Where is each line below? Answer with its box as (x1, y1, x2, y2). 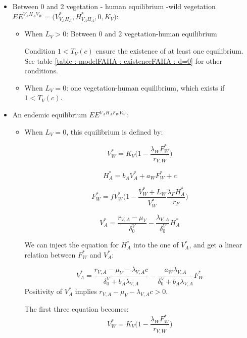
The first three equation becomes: (24, 304, 129, 314)
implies (75, 286, 97, 297)
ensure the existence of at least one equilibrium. (95, 46, 243, 56)
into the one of (133, 239, 179, 250)
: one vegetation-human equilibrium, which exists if (66, 82, 225, 93)
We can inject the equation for (24, 239, 119, 250)
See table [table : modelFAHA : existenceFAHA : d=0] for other (24, 55, 222, 66)
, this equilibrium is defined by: (66, 126, 163, 137)
